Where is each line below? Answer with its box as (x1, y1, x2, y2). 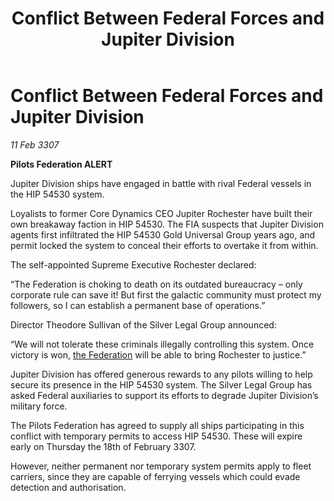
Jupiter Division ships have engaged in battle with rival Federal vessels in (10, 177, 312, 189)
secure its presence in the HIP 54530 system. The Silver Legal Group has (10, 378, 313, 391)
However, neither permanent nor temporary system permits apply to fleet (10, 460, 312, 472)
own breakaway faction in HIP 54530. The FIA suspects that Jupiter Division (10, 218, 324, 230)
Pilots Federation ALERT (10, 158, 113, 170)
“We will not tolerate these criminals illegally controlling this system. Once (10, 338, 315, 350)
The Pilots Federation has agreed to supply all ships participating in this (10, 419, 305, 431)
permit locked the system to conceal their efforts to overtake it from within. (10, 239, 319, 251)
